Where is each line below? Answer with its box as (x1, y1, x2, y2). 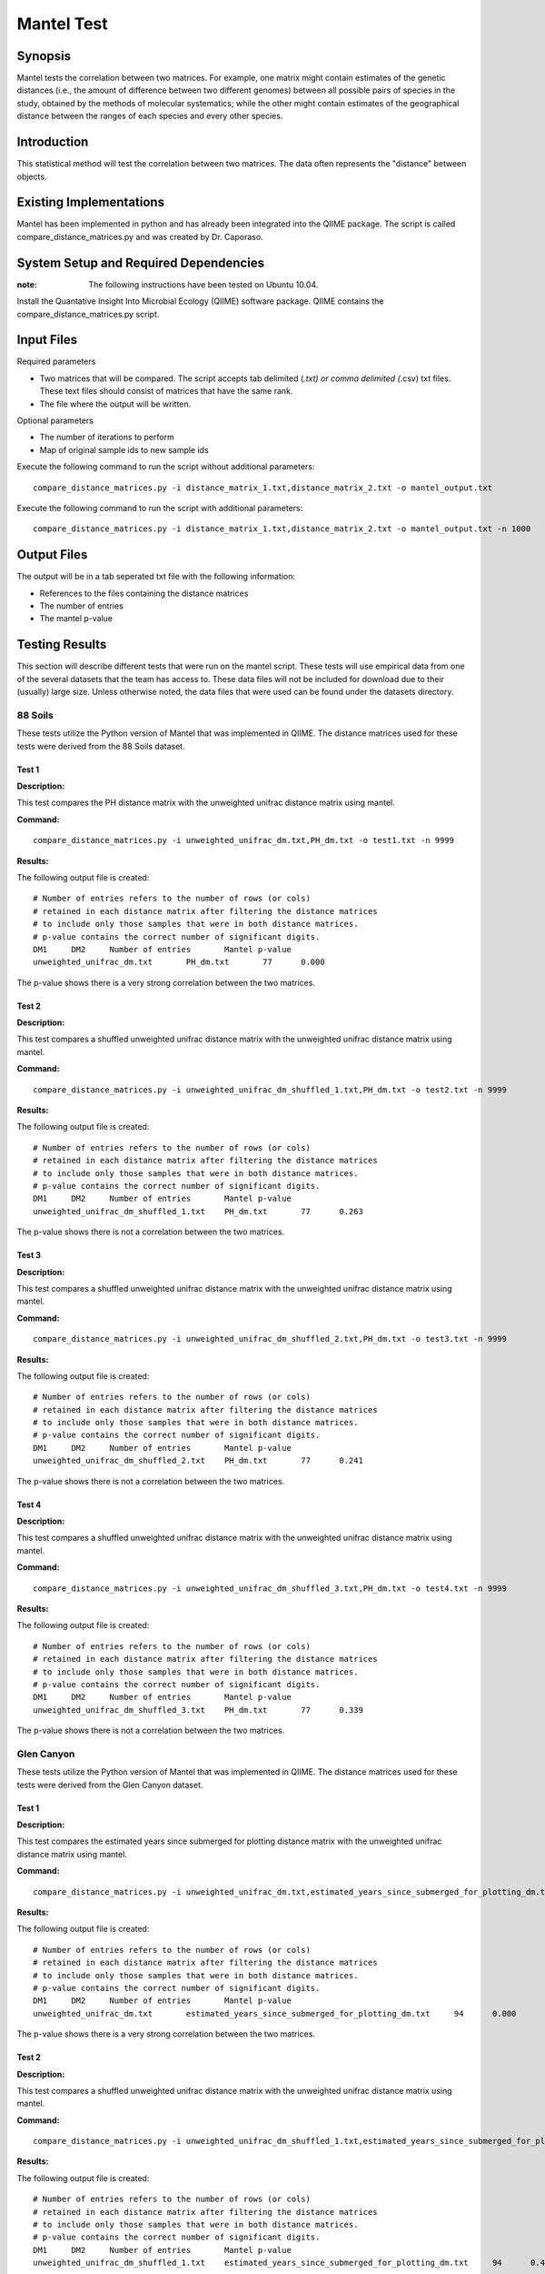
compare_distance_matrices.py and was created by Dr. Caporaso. (16, 231, 263, 242)
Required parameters (16, 356, 96, 367)
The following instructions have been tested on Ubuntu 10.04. (88, 278, 319, 290)
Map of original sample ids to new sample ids (39, 444, 209, 455)
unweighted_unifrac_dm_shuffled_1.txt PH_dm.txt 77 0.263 (33, 1206, 363, 1216)
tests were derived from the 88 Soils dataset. (16, 740, 185, 751)
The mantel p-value (39, 613, 114, 624)
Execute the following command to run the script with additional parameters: (16, 502, 303, 513)
